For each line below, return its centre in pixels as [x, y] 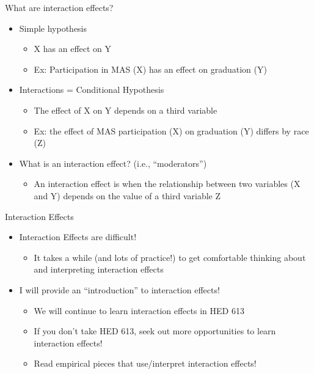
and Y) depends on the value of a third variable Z [127, 195]
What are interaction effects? [59, 7]
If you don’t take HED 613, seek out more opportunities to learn [155, 331]
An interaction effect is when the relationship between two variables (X [167, 184]
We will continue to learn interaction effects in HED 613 [139, 310]
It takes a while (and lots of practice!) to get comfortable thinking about [170, 257]
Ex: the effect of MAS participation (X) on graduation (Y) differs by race [171, 130]
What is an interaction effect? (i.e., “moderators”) [113, 163]
